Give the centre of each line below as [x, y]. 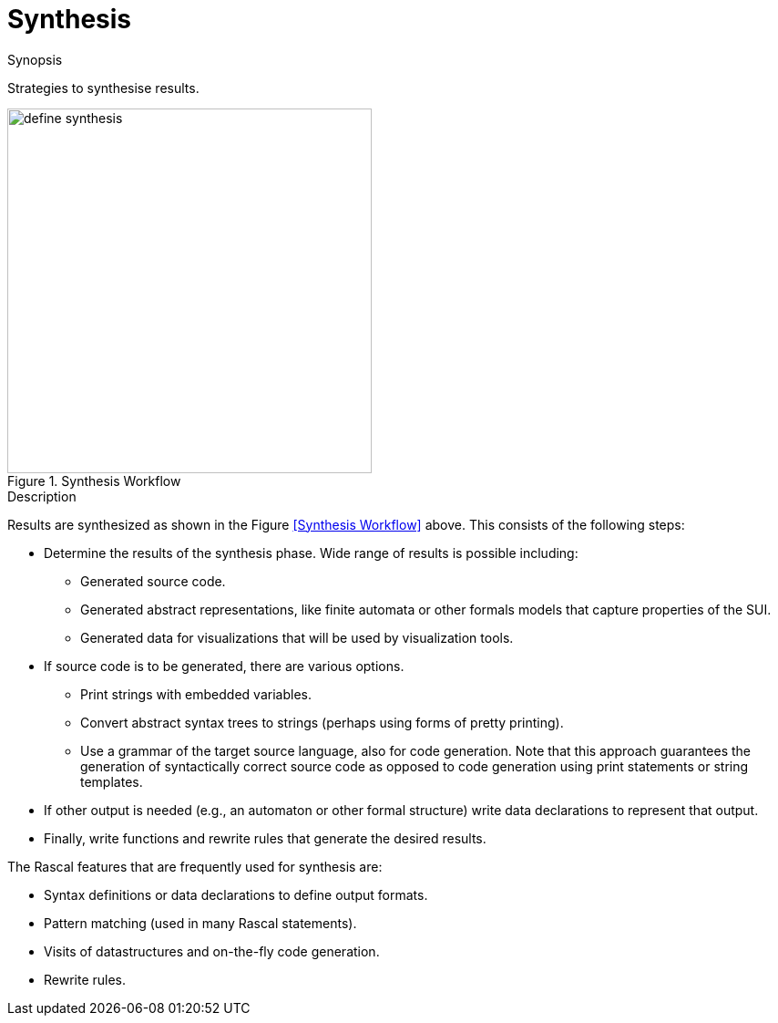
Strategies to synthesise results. [103, 88]
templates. [112, 781]
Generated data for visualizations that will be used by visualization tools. [297, 637]
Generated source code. [153, 581]
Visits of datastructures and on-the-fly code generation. [212, 951]
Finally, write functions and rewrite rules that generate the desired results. [265, 838]
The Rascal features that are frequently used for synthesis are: [195, 866]
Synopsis [35, 59]
